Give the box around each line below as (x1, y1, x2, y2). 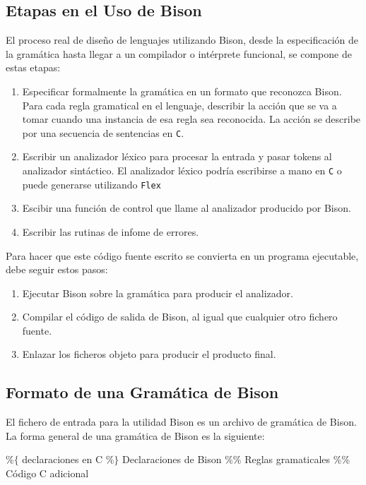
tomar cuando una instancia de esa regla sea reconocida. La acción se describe (22, 112, 361, 126)
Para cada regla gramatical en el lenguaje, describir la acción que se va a (22, 97, 337, 112)
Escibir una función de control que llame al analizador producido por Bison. (22, 200, 351, 215)
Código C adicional (6, 466, 89, 481)
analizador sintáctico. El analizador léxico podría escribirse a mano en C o (22, 163, 342, 178)
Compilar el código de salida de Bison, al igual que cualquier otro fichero (22, 309, 338, 324)
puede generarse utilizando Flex (22, 176, 161, 191)
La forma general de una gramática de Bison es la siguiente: (6, 428, 265, 443)
